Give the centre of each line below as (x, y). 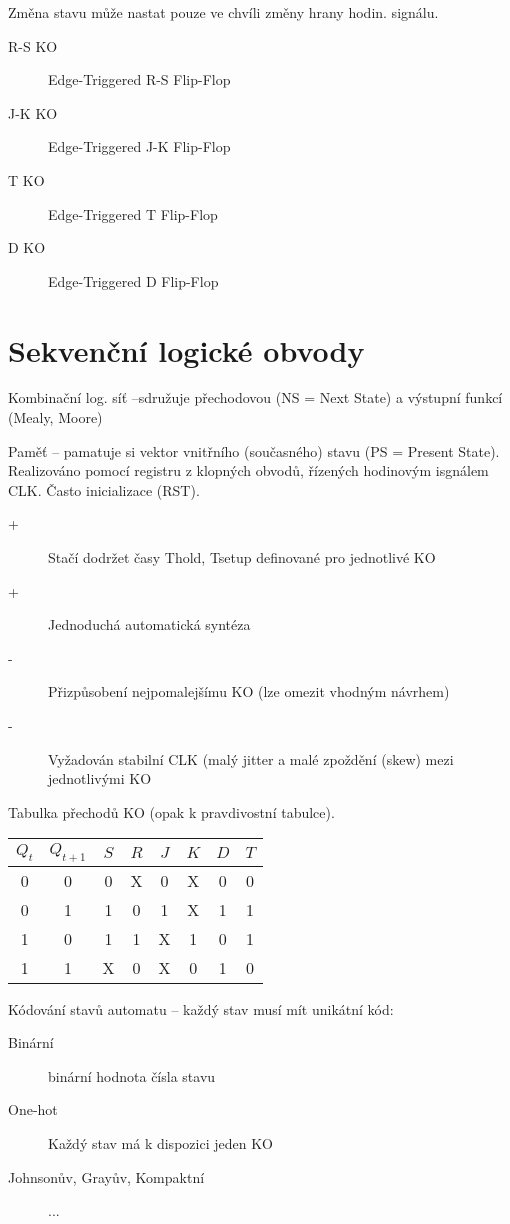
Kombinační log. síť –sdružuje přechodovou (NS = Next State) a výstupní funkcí (255, 397)
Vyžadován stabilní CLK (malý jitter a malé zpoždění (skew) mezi (251, 758)
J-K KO (33, 112)
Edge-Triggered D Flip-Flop (133, 280)
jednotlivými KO (100, 778)
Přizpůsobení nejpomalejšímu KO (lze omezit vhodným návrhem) (249, 691)
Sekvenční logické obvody (186, 349)
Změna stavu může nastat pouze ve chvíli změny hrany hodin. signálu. (223, 12)
